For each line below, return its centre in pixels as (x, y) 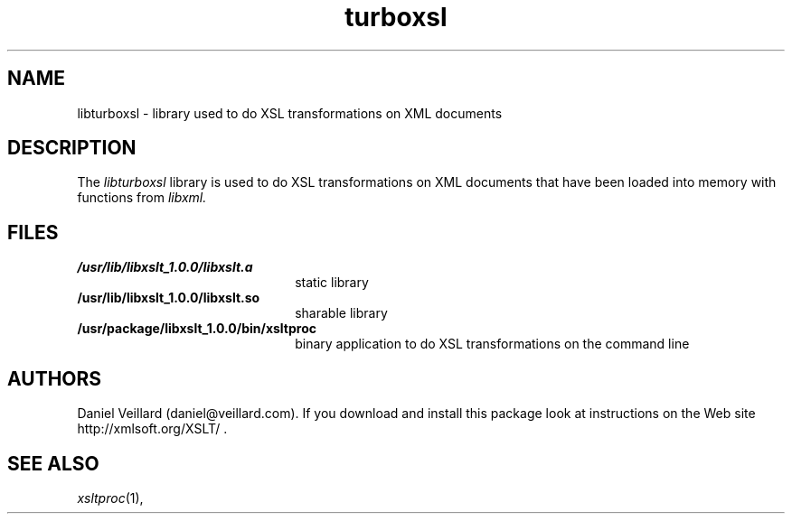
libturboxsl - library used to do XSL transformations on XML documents (290, 113)
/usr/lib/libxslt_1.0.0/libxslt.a (165, 267)
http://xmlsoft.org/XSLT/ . (152, 429)
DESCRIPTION (72, 148)
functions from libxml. (142, 198)
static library (332, 283)
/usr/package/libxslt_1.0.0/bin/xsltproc (197, 329)
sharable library (341, 313)
